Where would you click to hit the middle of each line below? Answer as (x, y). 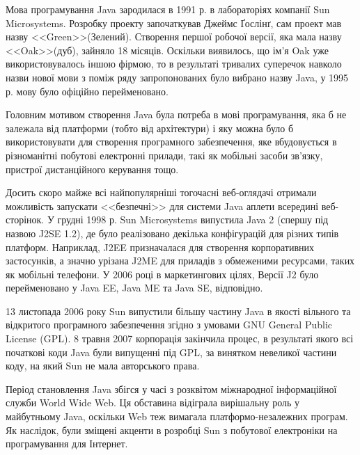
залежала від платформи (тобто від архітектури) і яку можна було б (150, 128)
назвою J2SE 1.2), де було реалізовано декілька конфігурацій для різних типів (172, 233)
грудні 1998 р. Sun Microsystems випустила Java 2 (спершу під (193, 219)
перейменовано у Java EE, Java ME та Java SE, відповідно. (134, 288)
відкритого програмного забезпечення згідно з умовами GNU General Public (169, 325)
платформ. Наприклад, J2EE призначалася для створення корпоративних (160, 247)
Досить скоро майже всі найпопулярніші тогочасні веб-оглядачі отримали (161, 192)
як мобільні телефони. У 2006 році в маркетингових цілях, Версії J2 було (162, 274)
